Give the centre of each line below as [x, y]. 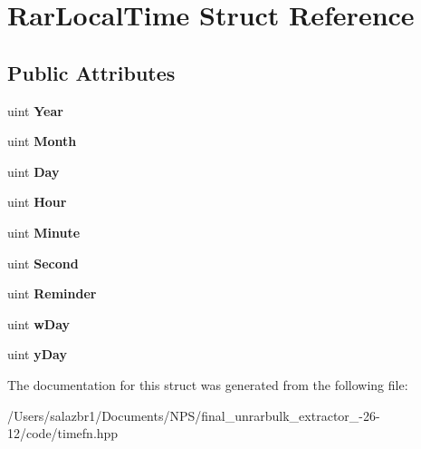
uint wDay [39, 323]
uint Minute [44, 232]
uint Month [42, 141]
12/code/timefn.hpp [63, 433]
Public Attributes [91, 72]
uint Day [33, 171]
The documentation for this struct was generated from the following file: [208, 384]
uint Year [35, 110]
